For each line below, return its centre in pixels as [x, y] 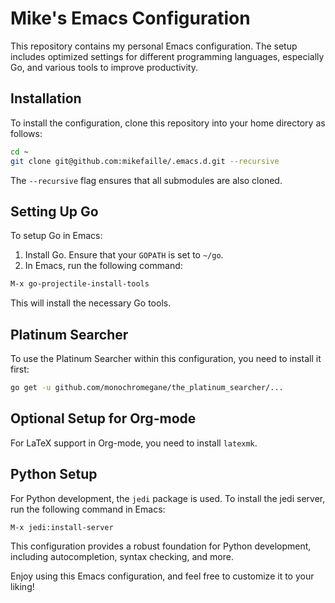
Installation [46, 98]
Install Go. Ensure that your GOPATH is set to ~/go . [124, 255]
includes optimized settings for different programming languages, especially [167, 56]
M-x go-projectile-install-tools [80, 284]
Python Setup [54, 474]
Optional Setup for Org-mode [103, 418]
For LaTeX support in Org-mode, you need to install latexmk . [134, 443]
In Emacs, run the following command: [103, 266]
